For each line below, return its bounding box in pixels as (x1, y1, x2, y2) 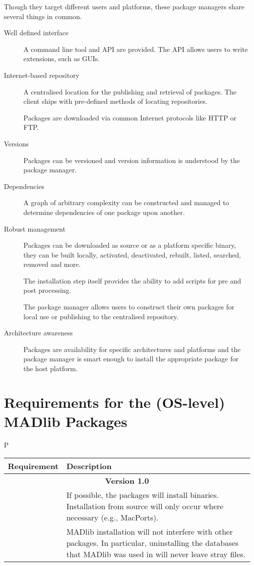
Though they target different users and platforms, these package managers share (4, 1, 245, 11)
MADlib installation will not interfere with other (66, 525, 233, 537)
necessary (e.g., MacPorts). (66, 511, 159, 523)
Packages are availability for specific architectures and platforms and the (23, 344, 241, 354)
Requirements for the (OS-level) (4, 392, 225, 412)
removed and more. (23, 259, 81, 269)
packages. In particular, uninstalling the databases (66, 537, 238, 548)
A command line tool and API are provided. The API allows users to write (23, 44, 248, 54)
